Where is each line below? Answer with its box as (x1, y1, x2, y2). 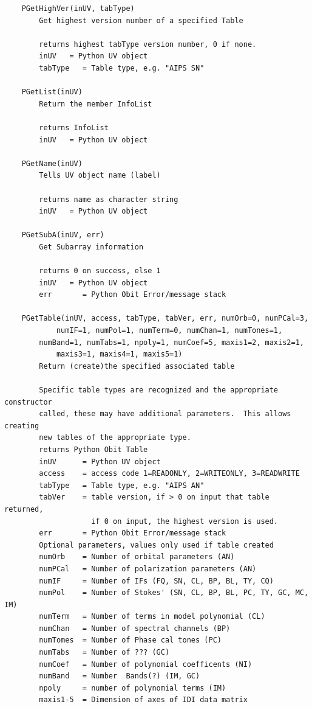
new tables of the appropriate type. (39, 433, 191, 442)
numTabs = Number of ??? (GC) (39, 648, 170, 657)
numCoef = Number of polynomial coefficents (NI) (39, 660, 253, 669)
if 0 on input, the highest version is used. (91, 517, 279, 526)
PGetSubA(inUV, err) (21, 231, 104, 240)
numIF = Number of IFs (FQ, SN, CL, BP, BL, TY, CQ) (39, 576, 274, 585)
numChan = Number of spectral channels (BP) (39, 624, 231, 633)
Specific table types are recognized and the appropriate (39, 386, 279, 394)
